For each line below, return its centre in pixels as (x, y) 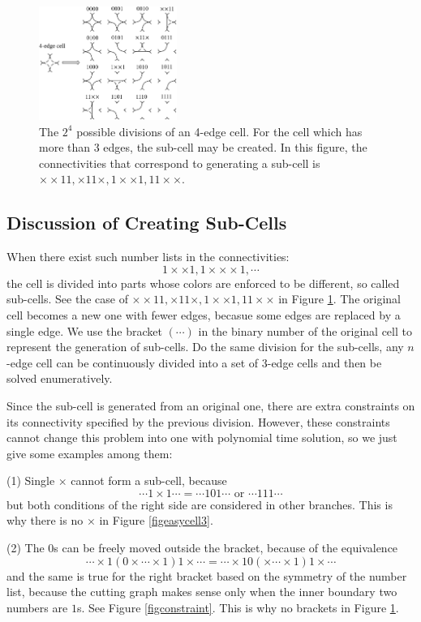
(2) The (26, 548)
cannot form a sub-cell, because (149, 480)
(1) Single (31, 480)
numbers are (37, 607)
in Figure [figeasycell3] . (156, 520)
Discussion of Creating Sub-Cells (147, 223)
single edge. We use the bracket (84, 330)
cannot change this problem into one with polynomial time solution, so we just (202, 438)
